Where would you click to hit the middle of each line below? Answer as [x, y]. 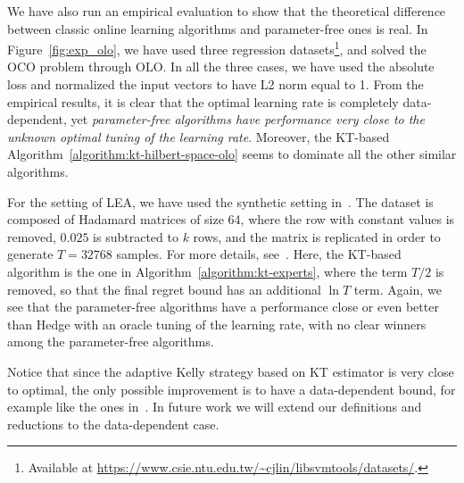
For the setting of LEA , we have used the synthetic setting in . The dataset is [220, 201]
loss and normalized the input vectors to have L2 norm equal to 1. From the [215, 84]
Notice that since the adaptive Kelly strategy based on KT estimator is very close [231, 371]
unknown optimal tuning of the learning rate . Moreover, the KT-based [199, 136]
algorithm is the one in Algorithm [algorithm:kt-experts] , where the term [207, 271]
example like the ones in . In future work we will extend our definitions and [215, 407]
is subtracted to [136, 236]
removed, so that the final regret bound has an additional [164, 289]
